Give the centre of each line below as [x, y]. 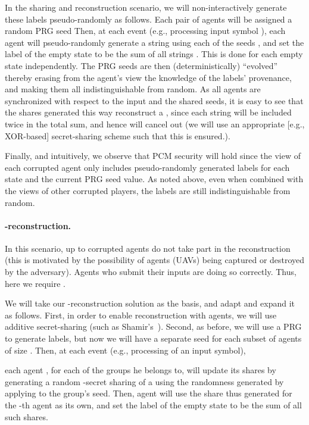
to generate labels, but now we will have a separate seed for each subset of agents [153, 338]
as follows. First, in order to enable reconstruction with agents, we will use [141, 315]
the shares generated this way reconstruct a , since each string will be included [148, 112]
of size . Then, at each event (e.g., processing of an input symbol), [125, 350]
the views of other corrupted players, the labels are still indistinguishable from [148, 190]
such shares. [26, 416]
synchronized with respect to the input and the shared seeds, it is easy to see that [154, 100]
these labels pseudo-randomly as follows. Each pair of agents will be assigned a [149, 19]
